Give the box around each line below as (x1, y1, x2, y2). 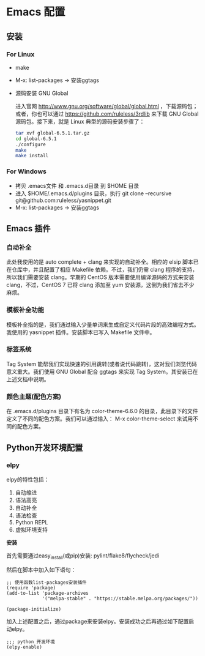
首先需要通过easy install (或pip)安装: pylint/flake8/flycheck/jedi (6, 551, 160, 561)
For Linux (6, 50, 35, 58)
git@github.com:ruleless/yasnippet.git (15, 196, 111, 204)
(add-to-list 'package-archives (6, 590, 89, 596)
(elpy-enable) (6, 644, 43, 650)
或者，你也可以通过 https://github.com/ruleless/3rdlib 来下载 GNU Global (15, 110, 199, 117)
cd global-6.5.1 (15, 135, 57, 142)
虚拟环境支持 (15, 526, 48, 533)
